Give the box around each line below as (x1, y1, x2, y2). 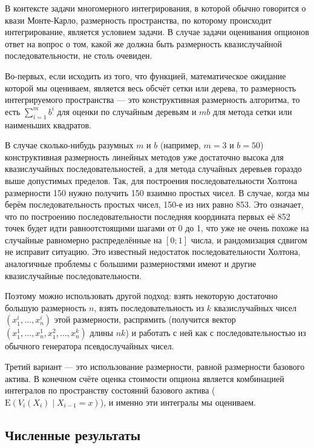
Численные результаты (5, 425, 141, 444)
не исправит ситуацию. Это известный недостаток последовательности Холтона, (5, 245, 301, 258)
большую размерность (5, 301, 87, 314)
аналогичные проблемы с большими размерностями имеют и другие (5, 257, 257, 270)
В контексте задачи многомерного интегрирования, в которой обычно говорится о (5, 2, 306, 14)
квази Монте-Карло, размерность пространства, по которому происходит (5, 13, 272, 26)
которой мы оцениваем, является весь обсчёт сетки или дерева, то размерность (5, 81, 296, 94)
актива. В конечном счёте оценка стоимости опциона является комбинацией (5, 372, 284, 384)
